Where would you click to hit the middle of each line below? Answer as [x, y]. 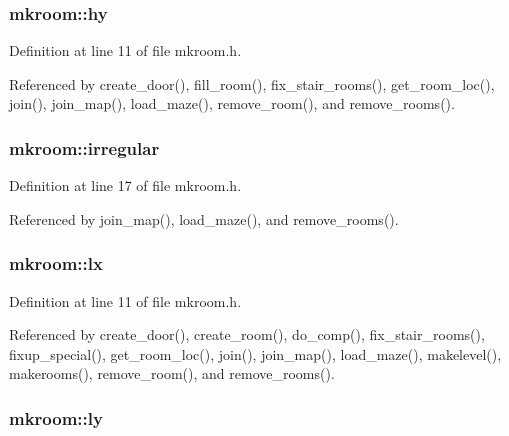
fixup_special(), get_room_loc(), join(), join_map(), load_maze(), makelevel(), [255, 353]
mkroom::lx [56, 263]
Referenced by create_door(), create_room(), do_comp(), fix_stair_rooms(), [247, 334]
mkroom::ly [56, 417]
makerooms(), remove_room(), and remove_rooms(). [172, 373]
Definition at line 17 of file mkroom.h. [125, 185]
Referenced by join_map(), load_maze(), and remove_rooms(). [204, 218]
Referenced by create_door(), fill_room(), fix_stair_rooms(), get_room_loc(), [252, 83]
